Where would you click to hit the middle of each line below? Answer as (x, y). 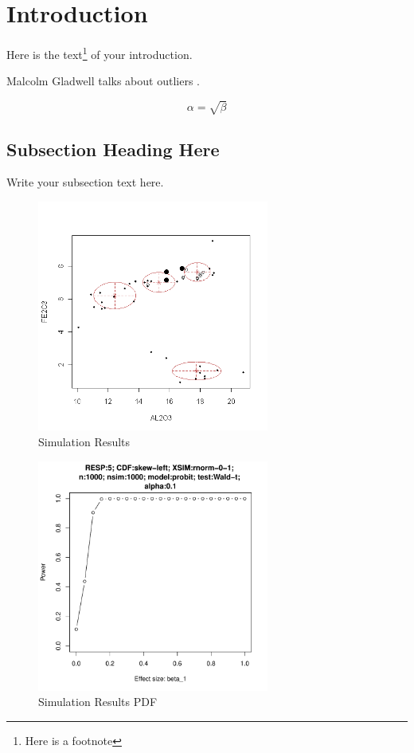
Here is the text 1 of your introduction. (100, 53)
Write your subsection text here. (85, 182)
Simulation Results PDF (98, 702)
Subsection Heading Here (113, 149)
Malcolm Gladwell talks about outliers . (103, 81)
